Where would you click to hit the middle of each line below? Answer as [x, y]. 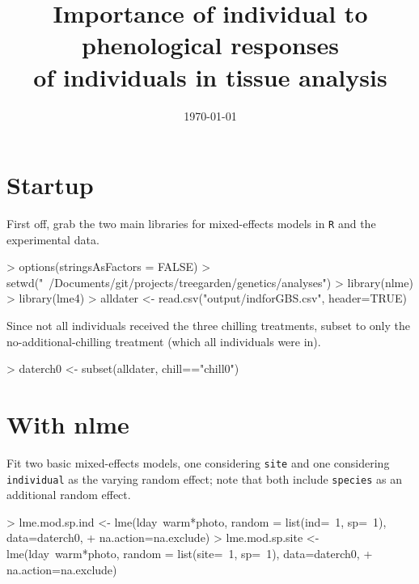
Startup [50, 185]
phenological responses [210, 45]
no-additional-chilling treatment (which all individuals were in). [164, 341]
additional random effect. [69, 495]
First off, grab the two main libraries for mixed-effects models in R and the [191, 224]
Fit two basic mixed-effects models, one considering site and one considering [198, 462]
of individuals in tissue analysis [210, 76]
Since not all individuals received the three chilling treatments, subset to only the [208, 326]
